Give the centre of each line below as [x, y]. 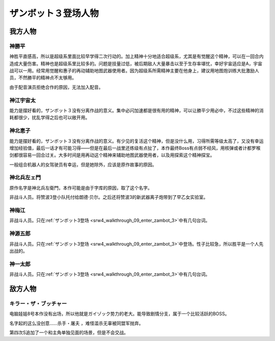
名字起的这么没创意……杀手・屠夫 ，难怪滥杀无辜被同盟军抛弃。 [76, 323]
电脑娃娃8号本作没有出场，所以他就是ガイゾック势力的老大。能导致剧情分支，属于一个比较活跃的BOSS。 [119, 314]
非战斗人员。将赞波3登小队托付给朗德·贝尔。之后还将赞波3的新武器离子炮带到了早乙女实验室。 [109, 197]
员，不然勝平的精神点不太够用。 [43, 78]
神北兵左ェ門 [25, 177]
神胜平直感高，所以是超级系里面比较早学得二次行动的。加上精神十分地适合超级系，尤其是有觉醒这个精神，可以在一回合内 [136, 57]
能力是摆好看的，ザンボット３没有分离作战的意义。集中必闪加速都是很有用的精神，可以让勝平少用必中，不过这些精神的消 [136, 111]
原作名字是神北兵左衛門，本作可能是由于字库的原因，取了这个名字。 [81, 188]
